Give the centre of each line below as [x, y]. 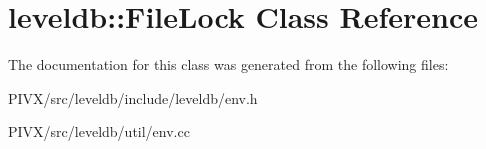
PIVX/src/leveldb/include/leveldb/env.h [133, 97]
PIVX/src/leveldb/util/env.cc [99, 131]
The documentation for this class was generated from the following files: [228, 64]
